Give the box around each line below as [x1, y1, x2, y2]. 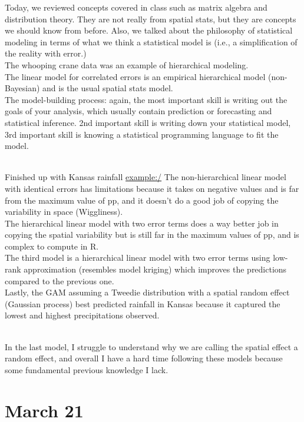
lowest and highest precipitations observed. [5, 309, 160, 321]
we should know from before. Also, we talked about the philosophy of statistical [5, 24, 293, 36]
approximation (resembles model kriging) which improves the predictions [24, 263, 287, 275]
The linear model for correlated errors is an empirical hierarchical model [5, 70, 266, 82]
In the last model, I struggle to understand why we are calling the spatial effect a [5, 340, 298, 353]
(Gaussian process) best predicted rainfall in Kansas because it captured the [5, 297, 280, 310]
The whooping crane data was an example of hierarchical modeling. [5, 58, 249, 71]
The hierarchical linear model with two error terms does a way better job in [5, 217, 279, 229]
